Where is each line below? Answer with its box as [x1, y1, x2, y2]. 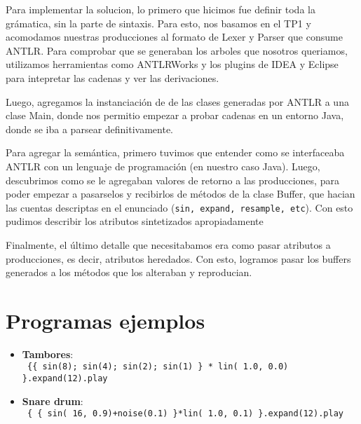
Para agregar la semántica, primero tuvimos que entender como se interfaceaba [6, 145, 345, 160]
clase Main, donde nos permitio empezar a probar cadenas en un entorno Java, [6, 108, 344, 123]
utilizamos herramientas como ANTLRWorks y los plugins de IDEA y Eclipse [6, 57, 339, 71]
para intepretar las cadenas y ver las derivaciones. [6, 70, 219, 85]
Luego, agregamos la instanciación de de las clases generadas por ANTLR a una [6, 94, 349, 109]
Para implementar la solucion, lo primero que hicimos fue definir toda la [6, 2, 315, 16]
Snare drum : [22, 393, 83, 408]
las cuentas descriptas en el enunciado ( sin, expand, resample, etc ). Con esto [6, 200, 353, 214]
